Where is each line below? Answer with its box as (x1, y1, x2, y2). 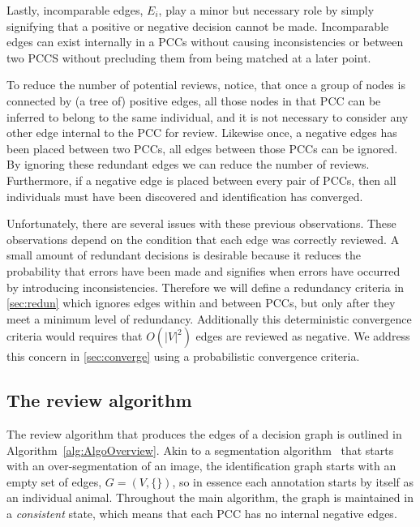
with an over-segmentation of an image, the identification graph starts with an (6, 457, 396, 474)
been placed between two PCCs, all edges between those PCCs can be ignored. (6, 139, 398, 156)
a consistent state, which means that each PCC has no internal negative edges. (6, 505, 397, 522)
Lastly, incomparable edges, (6, 2, 144, 18)
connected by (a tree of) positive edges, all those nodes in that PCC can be (6, 92, 381, 109)
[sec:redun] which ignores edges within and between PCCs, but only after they (6, 294, 396, 311)
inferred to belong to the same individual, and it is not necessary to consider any (6, 108, 409, 125)
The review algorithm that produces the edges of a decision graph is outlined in (6, 426, 402, 443)
